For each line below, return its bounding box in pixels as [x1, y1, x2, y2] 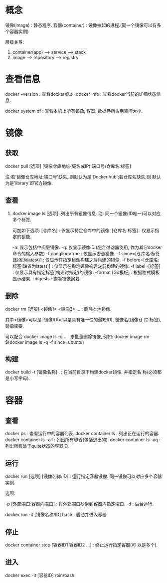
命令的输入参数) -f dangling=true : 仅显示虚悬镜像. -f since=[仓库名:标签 [12, 250, 160, 256]
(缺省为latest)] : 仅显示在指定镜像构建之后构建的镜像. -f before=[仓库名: [12, 257, 160, 263]
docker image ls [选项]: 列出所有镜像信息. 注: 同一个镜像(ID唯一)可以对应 [12, 210, 161, 216]
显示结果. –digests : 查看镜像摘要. [12, 275, 81, 281]
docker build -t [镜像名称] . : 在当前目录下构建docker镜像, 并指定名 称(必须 [5, 369, 158, 375]
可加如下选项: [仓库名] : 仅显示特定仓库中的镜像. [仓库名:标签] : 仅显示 [12, 227, 156, 233]
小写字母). [9, 375, 30, 381]
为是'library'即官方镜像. [5, 180, 53, 186]
